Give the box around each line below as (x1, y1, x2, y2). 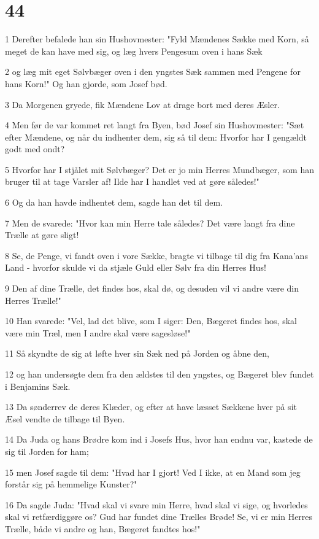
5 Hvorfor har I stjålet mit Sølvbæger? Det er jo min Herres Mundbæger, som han (5, 163, 314, 176)
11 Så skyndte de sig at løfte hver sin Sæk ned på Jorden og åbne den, (5, 347, 270, 360)
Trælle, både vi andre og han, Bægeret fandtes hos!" (5, 522, 201, 535)
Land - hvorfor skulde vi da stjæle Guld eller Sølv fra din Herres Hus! (5, 261, 266, 274)
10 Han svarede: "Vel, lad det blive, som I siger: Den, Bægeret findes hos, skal (5, 314, 297, 327)
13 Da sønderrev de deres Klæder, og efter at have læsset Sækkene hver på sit (5, 400, 297, 413)
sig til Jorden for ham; (5, 444, 89, 457)
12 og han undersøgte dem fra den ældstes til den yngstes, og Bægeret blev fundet (5, 368, 314, 380)
